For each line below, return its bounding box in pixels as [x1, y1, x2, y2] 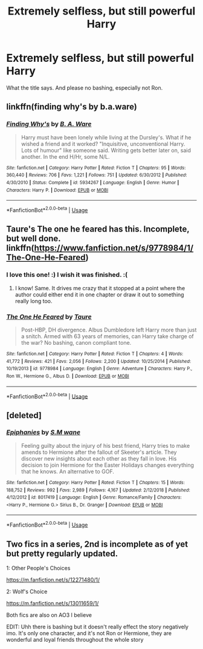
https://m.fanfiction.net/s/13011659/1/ [6, 599, 99, 607]
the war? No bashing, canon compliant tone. [21, 339, 132, 346]
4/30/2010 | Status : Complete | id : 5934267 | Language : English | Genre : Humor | [6, 179, 179, 185]
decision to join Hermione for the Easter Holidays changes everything [21, 461, 195, 468]
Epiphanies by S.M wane [6, 428, 80, 437]
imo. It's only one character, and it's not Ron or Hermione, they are [6, 629, 172, 637]
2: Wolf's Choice [6, 588, 48, 595]
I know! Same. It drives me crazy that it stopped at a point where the [14, 284, 185, 291]
